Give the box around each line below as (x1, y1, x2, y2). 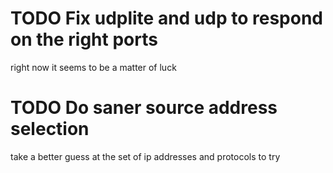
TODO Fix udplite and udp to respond (10, 7, 323, 30)
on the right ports (10, 28, 158, 51)
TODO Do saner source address (10, 97, 278, 119)
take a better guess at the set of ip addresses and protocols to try (10, 150, 281, 162)
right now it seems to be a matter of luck (10, 61, 177, 73)
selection (10, 118, 90, 141)
